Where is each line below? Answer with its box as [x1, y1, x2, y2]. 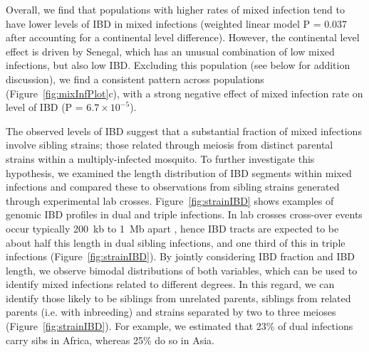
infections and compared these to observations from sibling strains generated [6, 179, 340, 194]
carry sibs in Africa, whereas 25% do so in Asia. [6, 332, 214, 347]
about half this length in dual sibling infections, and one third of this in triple [6, 235, 345, 250]
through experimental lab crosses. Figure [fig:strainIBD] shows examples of [6, 193, 334, 208]
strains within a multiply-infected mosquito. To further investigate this [6, 151, 315, 166]
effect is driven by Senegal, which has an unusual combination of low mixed [6, 43, 335, 58]
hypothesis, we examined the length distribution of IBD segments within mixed [6, 165, 352, 180]
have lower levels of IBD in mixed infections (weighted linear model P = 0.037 [6, 16, 348, 31]
